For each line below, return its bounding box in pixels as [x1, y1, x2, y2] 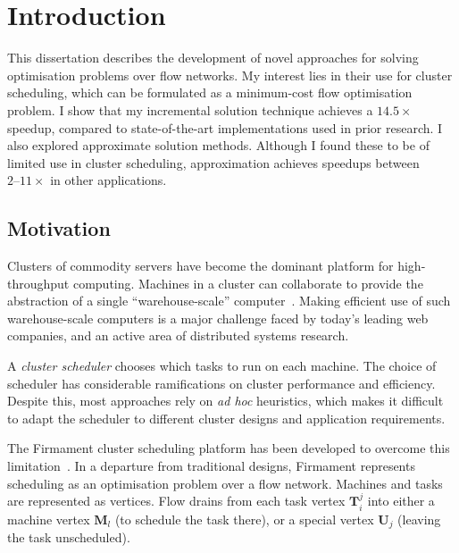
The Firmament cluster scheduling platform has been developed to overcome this [7, 439, 450, 457]
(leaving [397, 509, 441, 528]
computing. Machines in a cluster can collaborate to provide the [72, 273, 423, 292]
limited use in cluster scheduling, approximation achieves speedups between [7, 153, 420, 172]
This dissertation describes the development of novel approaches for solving [7, 48, 419, 67]
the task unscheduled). [7, 528, 130, 547]
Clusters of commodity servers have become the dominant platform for [7, 256, 394, 275]
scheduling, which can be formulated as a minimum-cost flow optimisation [7, 83, 413, 102]
